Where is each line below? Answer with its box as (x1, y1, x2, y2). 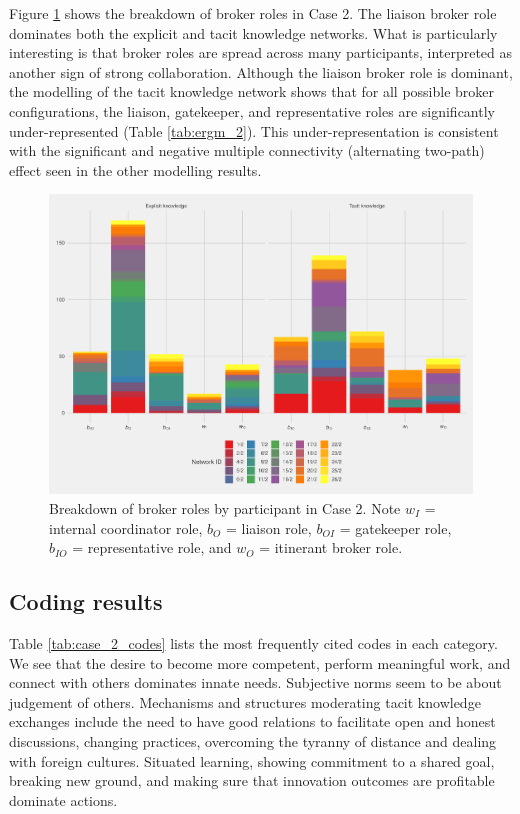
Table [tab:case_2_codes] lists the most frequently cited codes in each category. (9, 632, 498, 653)
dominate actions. (9, 789, 118, 810)
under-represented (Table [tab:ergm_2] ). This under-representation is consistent (9, 120, 499, 141)
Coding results (9, 586, 163, 617)
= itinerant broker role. (259, 537, 403, 558)
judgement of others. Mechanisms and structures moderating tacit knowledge (9, 691, 481, 712)
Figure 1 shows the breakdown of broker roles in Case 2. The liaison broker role (9, 3, 497, 23)
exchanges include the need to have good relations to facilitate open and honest (9, 711, 496, 732)
